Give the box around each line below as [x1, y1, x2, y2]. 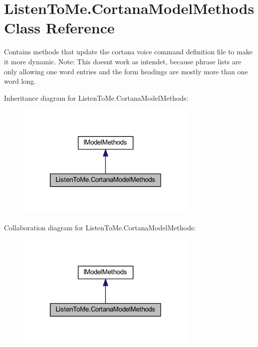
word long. [4, 76, 36, 86]
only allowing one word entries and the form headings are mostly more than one [4, 66, 248, 76]
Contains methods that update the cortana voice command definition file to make [4, 46, 253, 57]
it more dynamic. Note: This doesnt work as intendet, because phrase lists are [4, 56, 242, 66]
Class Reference [4, 17, 115, 38]
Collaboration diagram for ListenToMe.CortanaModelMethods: [4, 222, 196, 232]
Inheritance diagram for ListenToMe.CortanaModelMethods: [4, 92, 188, 103]
